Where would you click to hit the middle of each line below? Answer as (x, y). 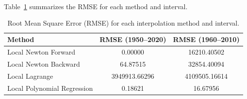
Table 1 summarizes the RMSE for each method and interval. (96, 6)
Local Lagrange (30, 76)
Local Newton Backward (44, 64)
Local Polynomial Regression (50, 88)
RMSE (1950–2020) (133, 39)
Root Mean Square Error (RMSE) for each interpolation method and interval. (123, 22)
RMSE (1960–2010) (206, 39)
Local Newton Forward (41, 52)
